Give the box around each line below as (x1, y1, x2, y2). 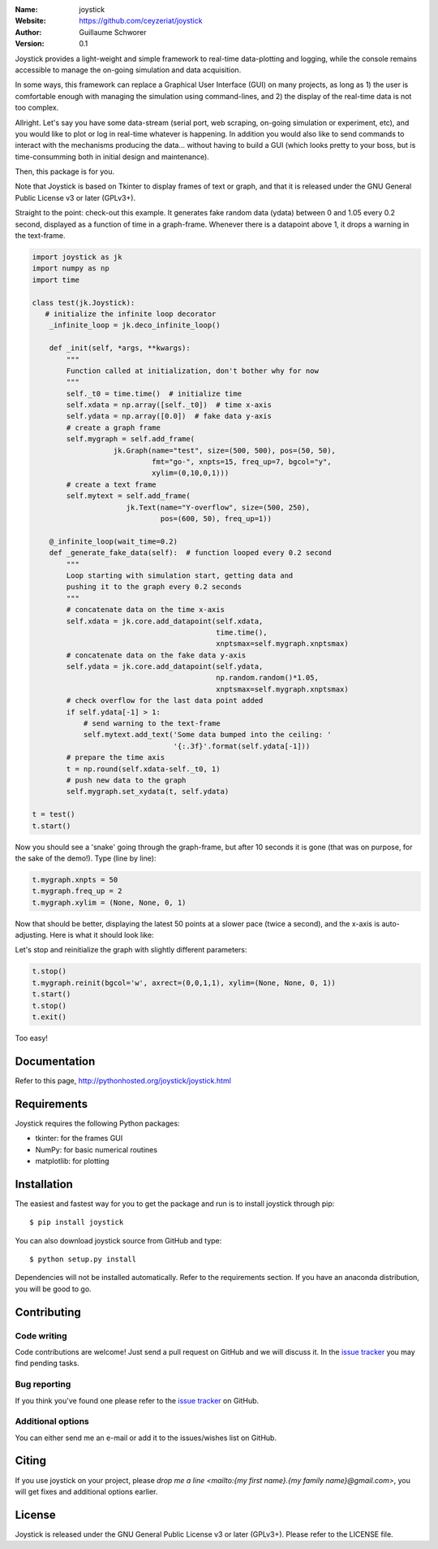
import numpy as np (32, 264, 109, 273)
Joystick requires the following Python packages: (15, 1118, 180, 1128)
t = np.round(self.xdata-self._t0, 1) (66, 764, 221, 774)
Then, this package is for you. (15, 167, 115, 176)
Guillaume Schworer (79, 27, 147, 37)
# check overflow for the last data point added (66, 696, 264, 705)
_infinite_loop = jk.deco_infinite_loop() (49, 321, 221, 330)
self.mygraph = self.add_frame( (66, 435, 195, 444)
